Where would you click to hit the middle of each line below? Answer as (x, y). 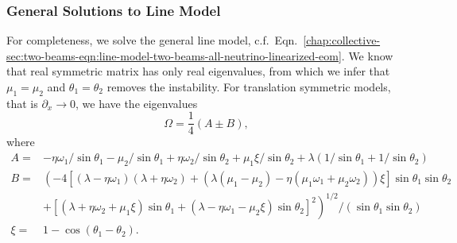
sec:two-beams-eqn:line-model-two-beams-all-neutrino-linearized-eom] (174, 55)
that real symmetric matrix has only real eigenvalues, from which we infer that (198, 71)
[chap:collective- (342, 40)
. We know (367, 55)
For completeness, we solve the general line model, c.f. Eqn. (152, 40)
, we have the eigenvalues (136, 103)
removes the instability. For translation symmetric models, (249, 87)
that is (22, 103)
